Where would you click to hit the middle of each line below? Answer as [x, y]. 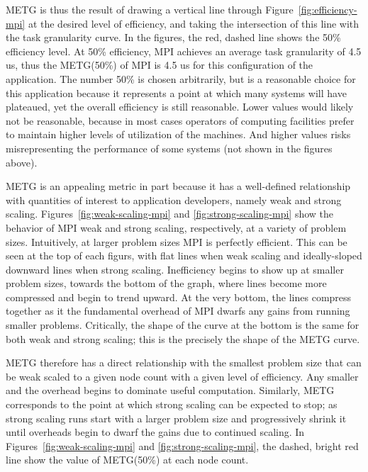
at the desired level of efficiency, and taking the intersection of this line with [194, 23]
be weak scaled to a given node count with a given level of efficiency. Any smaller [182, 376]
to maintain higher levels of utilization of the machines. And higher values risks [178, 134]
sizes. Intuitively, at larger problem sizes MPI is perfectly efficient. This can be [177, 241]
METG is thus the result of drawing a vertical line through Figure [150, 9]
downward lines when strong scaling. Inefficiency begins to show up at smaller [175, 269]
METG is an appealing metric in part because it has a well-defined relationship [178, 186]
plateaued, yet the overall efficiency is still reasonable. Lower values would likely [180, 107]
